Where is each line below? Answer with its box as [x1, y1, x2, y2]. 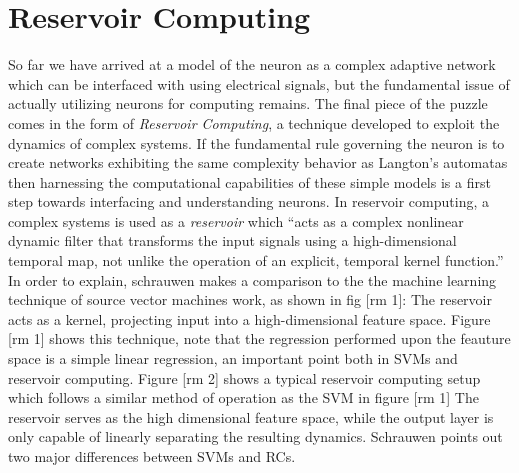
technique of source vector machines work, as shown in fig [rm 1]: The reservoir [8, 289, 492, 310]
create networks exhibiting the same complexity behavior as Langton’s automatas [8, 152, 508, 173]
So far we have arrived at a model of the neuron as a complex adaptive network [8, 54, 496, 75]
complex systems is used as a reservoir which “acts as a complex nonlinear [8, 210, 464, 231]
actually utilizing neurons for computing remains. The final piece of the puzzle [8, 93, 488, 114]
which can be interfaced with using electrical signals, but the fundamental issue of [8, 73, 510, 94]
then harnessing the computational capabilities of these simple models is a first [8, 171, 491, 192]
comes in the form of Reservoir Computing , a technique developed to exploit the [8, 112, 500, 133]
